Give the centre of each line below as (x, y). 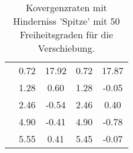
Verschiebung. (66, 48)
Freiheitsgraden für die (66, 34)
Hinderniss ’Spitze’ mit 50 (66, 21)
